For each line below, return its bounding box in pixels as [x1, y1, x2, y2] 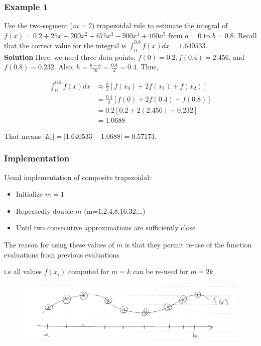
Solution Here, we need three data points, [4, 51, 136, 62]
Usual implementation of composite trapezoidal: [4, 171, 152, 182]
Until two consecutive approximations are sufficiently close [16, 222, 196, 233]
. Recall [233, 30, 257, 40]
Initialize [16, 189, 43, 199]
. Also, [54, 61, 74, 72]
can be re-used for [133, 266, 188, 277]
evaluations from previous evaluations [4, 249, 119, 259]
